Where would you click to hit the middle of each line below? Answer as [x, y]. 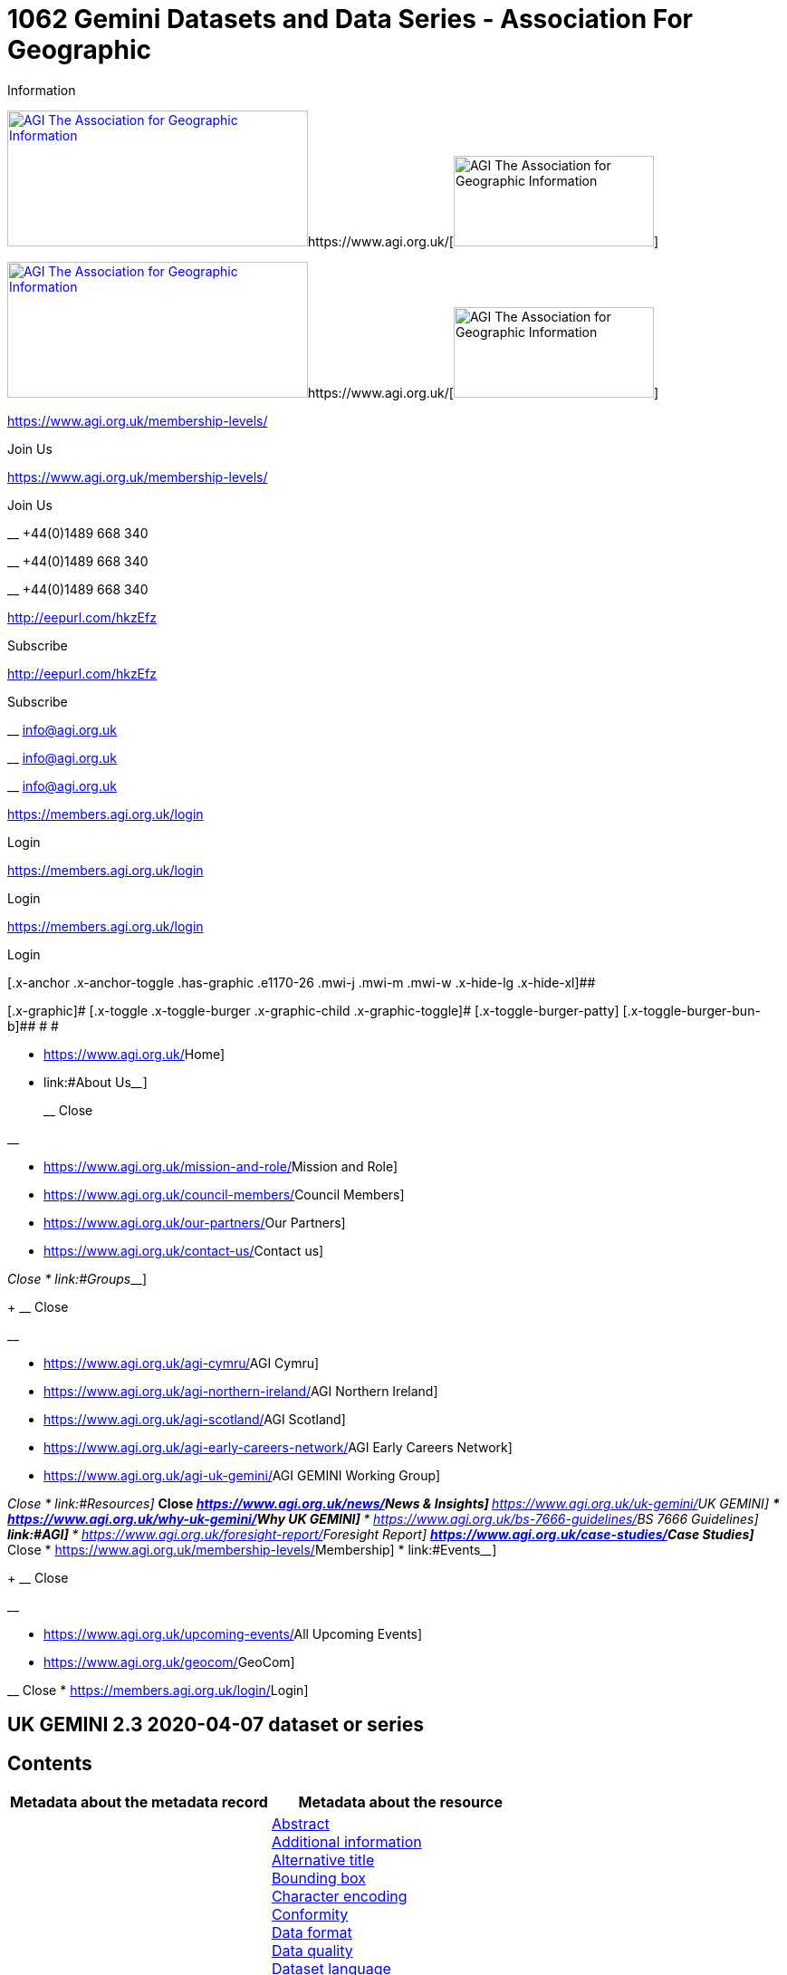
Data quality [312, 1951]
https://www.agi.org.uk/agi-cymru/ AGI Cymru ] [182, 1363]
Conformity [310, 1915]
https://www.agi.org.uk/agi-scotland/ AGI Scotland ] [195, 1419]
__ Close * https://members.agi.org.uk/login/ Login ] [158, 1690]
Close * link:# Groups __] [77, 1278]
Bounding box [319, 1879]
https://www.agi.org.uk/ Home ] [134, 1054]
